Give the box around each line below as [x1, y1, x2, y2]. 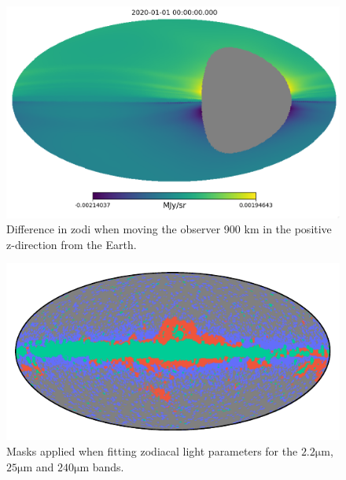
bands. [92, 458, 124, 474]
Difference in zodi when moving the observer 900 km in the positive [6, 221, 332, 237]
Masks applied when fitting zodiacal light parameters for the [6, 443, 298, 460]
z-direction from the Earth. [6, 236, 137, 252]
